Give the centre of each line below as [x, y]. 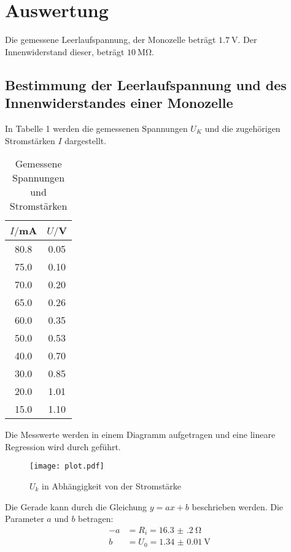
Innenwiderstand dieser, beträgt [65, 51]
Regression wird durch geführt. [63, 446]
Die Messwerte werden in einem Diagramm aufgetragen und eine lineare [140, 435]
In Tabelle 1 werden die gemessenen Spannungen [96, 128]
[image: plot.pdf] [67, 466]
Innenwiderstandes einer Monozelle [119, 103]
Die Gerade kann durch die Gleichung [76, 506]
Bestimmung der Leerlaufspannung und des [146, 84]
